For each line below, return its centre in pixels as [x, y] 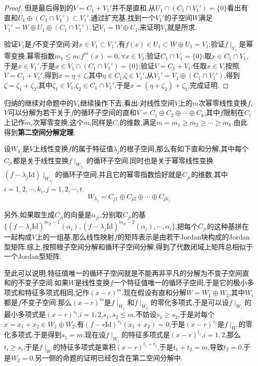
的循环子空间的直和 [105, 112]
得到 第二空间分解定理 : [40, 132]
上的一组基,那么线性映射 [75, 237]
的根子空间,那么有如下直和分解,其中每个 [184, 149]
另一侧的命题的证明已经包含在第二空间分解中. [109, 357]
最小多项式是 [25, 314]
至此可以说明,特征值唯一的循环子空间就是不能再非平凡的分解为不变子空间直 [127, 273]
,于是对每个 [196, 314]
